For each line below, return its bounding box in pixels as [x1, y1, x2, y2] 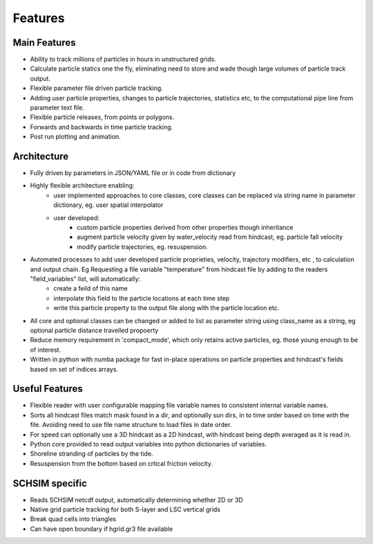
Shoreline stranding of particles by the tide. [30, 450, 153, 458]
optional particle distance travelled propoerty [30, 326, 159, 334]
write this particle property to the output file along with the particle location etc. [53, 304, 280, 312]
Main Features [12, 37, 76, 48]
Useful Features [12, 383, 83, 395]
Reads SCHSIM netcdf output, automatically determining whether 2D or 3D [30, 496, 243, 504]
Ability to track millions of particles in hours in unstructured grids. [30, 55, 217, 64]
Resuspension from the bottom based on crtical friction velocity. [30, 459, 213, 467]
